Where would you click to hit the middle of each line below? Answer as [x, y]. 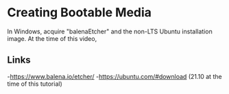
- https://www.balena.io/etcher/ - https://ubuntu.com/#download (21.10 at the [114, 76]
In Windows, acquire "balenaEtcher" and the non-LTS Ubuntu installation [110, 31]
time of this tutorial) [35, 84]
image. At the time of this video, [52, 38]
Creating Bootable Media [80, 13]
